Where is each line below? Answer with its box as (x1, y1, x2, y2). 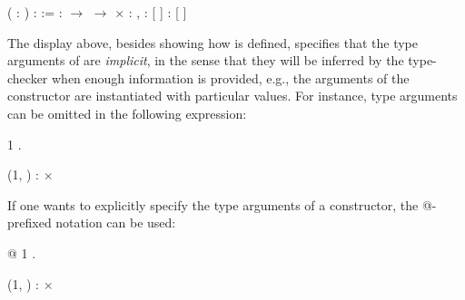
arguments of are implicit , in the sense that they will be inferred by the (7, 51, 404, 70)
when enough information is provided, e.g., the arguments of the (52, 68, 410, 87)
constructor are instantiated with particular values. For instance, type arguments (7, 86, 458, 105)
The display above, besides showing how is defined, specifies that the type (7, 33, 419, 52)
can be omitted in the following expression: (7, 103, 247, 122)
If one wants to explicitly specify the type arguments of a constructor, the (7, 195, 419, 214)
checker (7, 68, 48, 87)
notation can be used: (55, 213, 176, 232)
